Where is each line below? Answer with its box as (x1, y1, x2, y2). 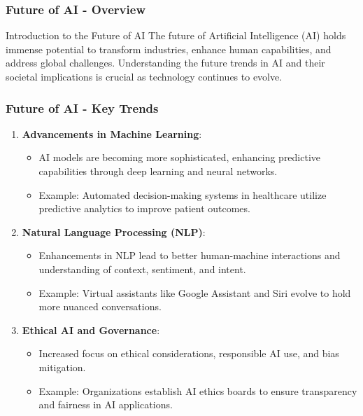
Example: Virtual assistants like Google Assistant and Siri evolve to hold (38, 285, 351, 300)
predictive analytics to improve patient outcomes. (38, 201, 250, 216)
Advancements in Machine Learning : (22, 126, 202, 141)
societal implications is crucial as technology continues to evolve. (6, 69, 283, 83)
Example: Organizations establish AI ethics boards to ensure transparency (38, 383, 357, 398)
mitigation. (38, 359, 86, 374)
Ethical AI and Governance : (22, 322, 160, 337)
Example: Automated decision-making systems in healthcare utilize (38, 187, 327, 202)
